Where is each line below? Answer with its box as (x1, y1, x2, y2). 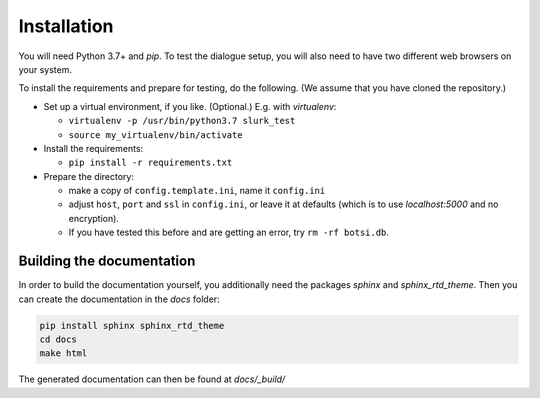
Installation (18, 15, 114, 37)
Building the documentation (18, 253, 196, 270)
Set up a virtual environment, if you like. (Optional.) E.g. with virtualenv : (43, 100, 337, 112)
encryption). (68, 212, 120, 224)
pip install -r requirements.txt (68, 157, 233, 169)
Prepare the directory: (43, 170, 135, 182)
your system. (18, 63, 73, 75)
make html (39, 348, 88, 359)
